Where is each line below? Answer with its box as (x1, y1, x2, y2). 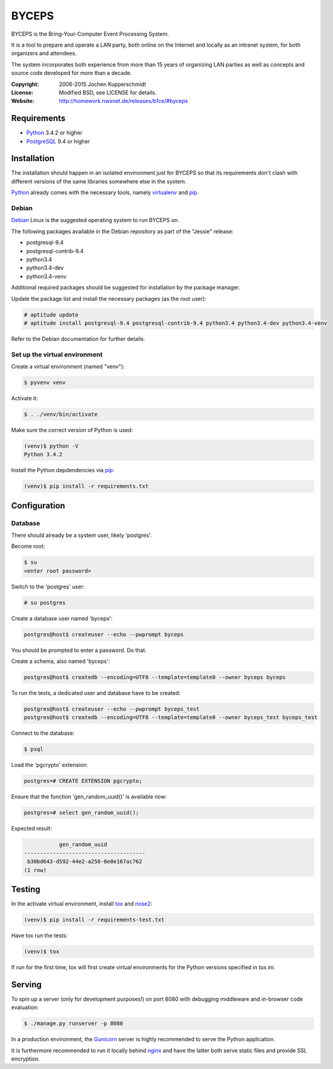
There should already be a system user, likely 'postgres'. (11, 531, 152, 539)
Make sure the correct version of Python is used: (11, 426, 133, 433)
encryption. (11, 1055, 41, 1062)
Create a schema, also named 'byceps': (11, 657, 110, 665)
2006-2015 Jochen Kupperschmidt (59, 81, 147, 88)
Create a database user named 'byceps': (11, 614, 113, 622)
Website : (11, 97, 35, 105)
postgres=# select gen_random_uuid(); (24, 809, 139, 817)
